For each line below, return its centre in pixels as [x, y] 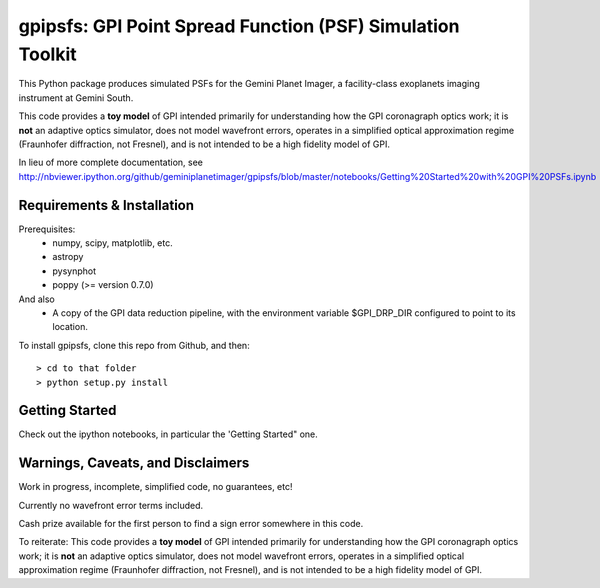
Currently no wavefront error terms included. [111, 505]
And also [36, 299]
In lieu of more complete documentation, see [111, 162]
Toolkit [47, 54]
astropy [68, 257]
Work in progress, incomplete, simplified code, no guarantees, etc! [155, 487]
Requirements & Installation [106, 205]
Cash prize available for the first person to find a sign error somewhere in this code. [191, 524]
